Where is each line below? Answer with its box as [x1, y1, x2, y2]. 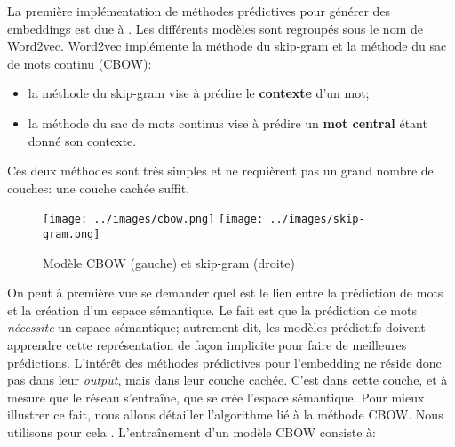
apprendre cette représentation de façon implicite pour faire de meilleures [7, 336, 407, 354]
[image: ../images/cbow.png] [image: [43, 213, 264, 226]
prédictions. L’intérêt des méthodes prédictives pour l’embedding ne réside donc [7, 353, 442, 371]
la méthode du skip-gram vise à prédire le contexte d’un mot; [28, 84, 370, 102]
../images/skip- [269, 213, 365, 226]
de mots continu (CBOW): [7, 53, 152, 72]
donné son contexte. [28, 131, 137, 150]
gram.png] [43, 228, 100, 240]
